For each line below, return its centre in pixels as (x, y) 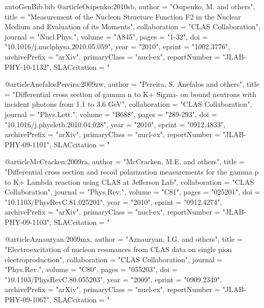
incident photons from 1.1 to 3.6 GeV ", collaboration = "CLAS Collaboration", (128, 104)
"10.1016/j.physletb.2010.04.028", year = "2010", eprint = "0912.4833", (115, 124)
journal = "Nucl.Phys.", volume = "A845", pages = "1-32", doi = (106, 36)
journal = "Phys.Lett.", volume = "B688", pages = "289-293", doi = (111, 114)
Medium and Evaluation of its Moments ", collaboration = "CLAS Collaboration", (133, 26)
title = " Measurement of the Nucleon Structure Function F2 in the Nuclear (123, 16)
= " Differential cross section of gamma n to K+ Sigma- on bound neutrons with (131, 94)
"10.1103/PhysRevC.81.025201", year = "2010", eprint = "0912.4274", (114, 201)
